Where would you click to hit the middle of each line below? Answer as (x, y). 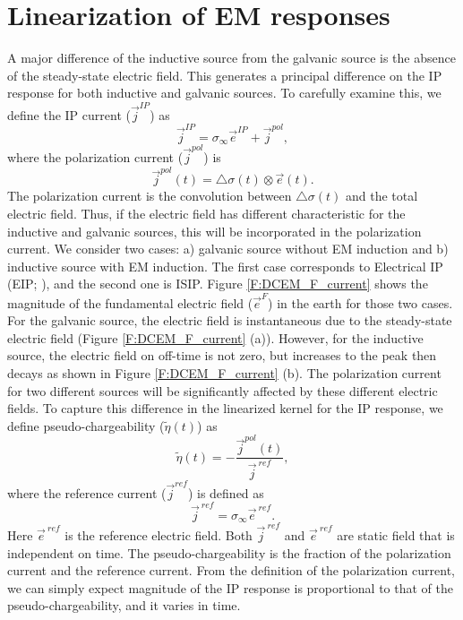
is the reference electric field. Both (159, 535)
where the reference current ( (87, 492)
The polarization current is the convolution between (150, 196)
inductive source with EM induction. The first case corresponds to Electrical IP (225, 266)
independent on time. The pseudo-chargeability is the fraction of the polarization (229, 552)
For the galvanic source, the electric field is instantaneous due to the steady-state (230, 320)
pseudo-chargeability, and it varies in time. (124, 605)
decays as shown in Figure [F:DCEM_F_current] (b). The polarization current (224, 373)
